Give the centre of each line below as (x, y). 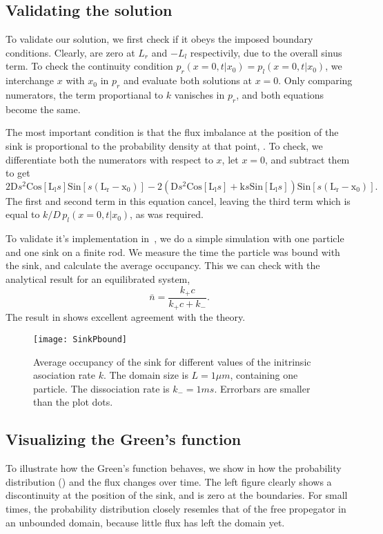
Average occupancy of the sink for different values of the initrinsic (172, 361)
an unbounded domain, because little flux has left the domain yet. (145, 522)
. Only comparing (315, 80)
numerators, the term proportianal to (85, 94)
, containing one (264, 375)
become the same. (43, 109)
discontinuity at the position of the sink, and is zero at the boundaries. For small (177, 495)
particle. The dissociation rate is (101, 388)
